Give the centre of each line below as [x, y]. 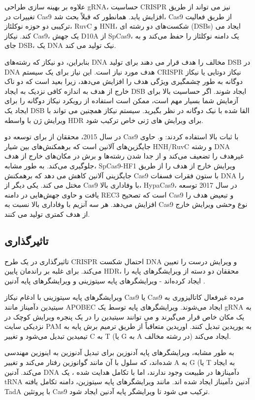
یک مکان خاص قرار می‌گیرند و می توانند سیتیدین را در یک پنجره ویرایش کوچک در [125, 316]
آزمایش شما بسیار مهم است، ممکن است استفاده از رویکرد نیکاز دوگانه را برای [121, 100]
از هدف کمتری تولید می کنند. [47, 214]
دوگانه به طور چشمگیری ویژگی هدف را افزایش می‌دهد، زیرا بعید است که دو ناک [124, 81]
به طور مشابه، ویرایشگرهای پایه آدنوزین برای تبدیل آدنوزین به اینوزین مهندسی [119, 352]
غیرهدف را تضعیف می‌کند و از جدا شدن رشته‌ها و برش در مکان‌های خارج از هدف [124, 156]
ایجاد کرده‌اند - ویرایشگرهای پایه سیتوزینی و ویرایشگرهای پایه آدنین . [105, 280]
